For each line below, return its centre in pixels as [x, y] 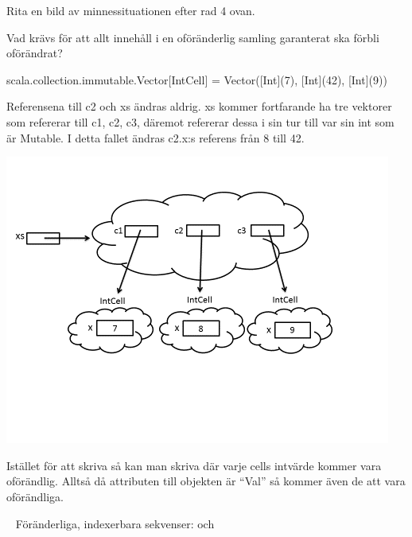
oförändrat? [35, 53]
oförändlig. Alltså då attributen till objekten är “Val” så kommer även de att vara [206, 481]
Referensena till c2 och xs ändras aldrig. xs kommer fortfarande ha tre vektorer [199, 106]
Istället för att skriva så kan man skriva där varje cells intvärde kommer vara [194, 465]
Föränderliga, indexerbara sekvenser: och [115, 523]
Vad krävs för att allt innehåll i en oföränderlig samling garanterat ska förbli [193, 37]
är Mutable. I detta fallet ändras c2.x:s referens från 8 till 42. [155, 137]
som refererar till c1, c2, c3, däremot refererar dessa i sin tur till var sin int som [200, 121]
